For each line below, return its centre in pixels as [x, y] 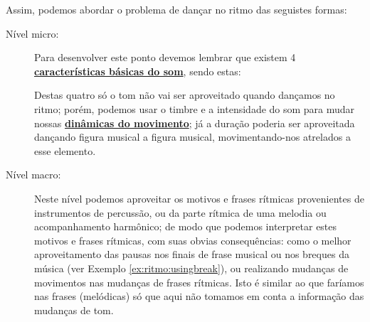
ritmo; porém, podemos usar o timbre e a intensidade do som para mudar [195, 108]
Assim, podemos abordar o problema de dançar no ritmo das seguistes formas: [176, 9]
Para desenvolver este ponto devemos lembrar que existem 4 [165, 57]
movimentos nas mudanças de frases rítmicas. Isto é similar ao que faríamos [199, 282]
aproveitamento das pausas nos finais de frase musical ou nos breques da [192, 254]
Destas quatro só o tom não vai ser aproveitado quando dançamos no [185, 95]
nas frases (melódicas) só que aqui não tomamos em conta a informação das [199, 296]
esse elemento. [65, 150]
